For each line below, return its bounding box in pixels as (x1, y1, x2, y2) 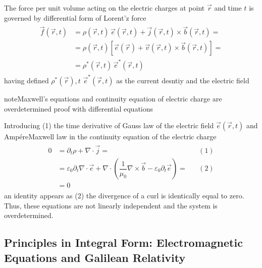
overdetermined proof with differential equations (4, 103, 153, 114)
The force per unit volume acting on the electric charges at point (4, 3, 205, 13)
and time (214, 3, 242, 13)
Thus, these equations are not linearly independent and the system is (4, 200, 218, 210)
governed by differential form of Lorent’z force (4, 12, 146, 23)
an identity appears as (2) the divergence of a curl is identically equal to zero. (4, 190, 244, 201)
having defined (4, 75, 49, 85)
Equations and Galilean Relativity (4, 249, 186, 265)
